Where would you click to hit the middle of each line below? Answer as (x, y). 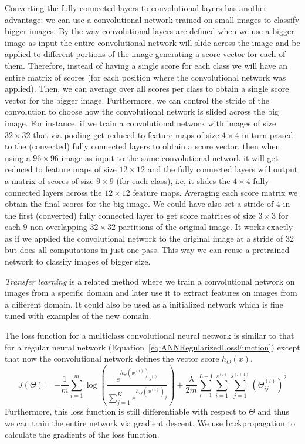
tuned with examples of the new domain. (78, 316)
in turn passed (267, 134)
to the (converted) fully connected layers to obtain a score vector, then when (143, 146)
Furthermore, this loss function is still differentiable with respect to (126, 411)
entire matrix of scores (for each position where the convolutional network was (145, 77)
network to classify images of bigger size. (78, 261)
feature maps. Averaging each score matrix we (215, 192)
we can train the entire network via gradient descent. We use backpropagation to (150, 423)
